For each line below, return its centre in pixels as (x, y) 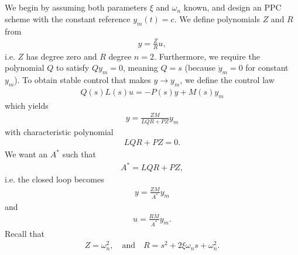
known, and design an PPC (232, 7)
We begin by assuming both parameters (76, 7)
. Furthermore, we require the (207, 56)
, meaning (140, 68)
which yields (27, 105)
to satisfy (73, 68)
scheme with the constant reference (68, 18)
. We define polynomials (217, 18)
